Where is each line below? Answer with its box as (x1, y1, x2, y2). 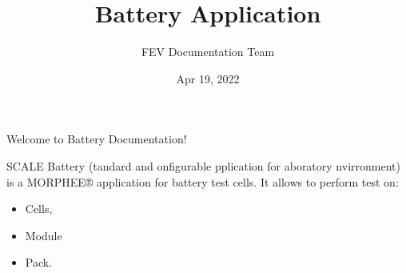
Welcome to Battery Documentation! (6, 130, 187, 147)
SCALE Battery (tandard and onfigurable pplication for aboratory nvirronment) (6, 157, 400, 174)
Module (25, 227, 62, 243)
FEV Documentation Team (141, 43, 275, 60)
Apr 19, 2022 (176, 70, 240, 86)
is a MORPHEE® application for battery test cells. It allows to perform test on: (6, 173, 399, 190)
